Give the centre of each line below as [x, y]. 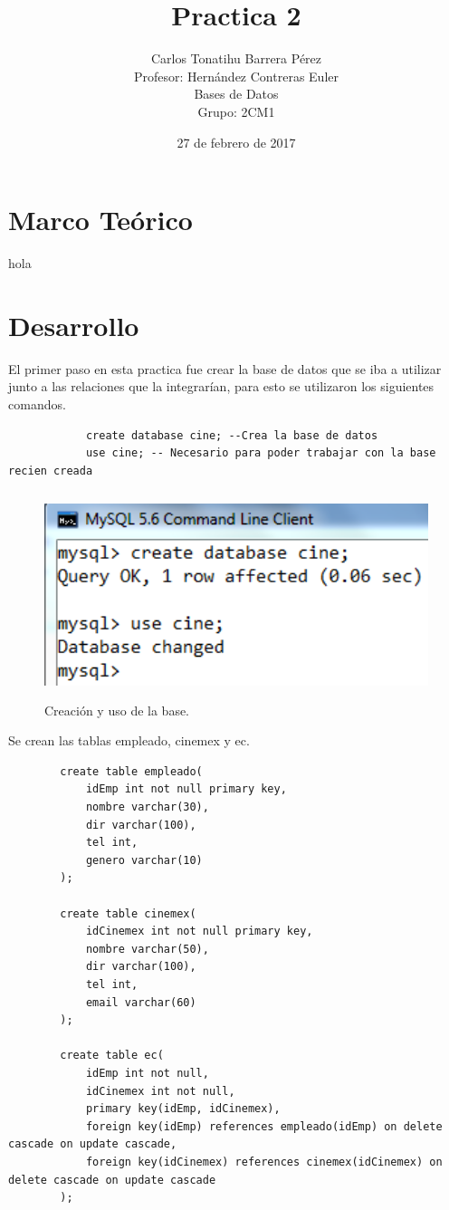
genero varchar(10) [144, 860]
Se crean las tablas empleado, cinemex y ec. [129, 740]
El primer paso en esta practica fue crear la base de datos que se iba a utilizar [225, 368]
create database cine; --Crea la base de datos [232, 435]
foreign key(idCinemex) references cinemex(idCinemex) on [264, 1162]
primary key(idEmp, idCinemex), [183, 1109]
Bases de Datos [236, 94]
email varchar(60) [141, 1002]
